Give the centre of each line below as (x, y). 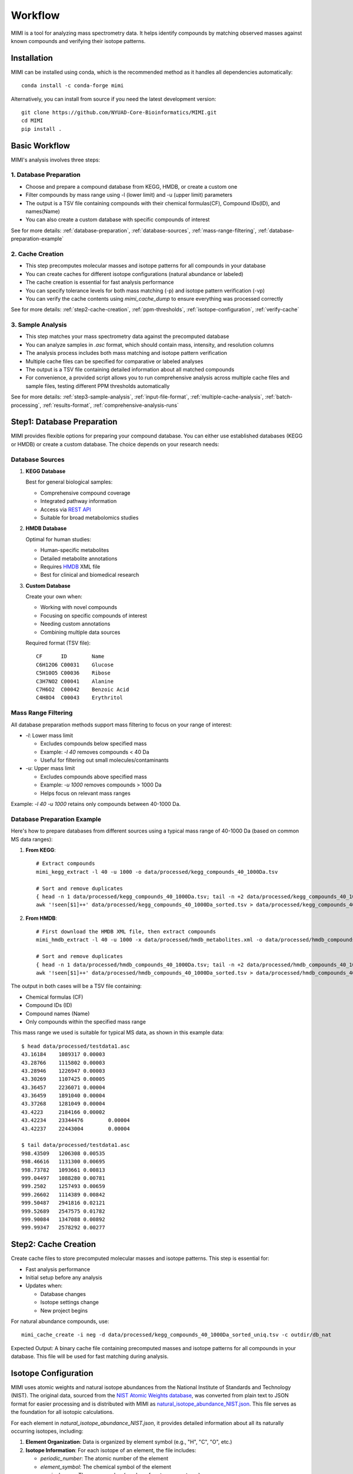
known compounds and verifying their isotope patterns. (78, 41)
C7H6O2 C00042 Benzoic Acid (83, 689)
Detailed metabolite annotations (79, 558)
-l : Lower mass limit (49, 735)
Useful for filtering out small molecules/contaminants (104, 760)
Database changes (63, 1294)
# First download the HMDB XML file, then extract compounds (126, 932)
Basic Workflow (41, 145)
